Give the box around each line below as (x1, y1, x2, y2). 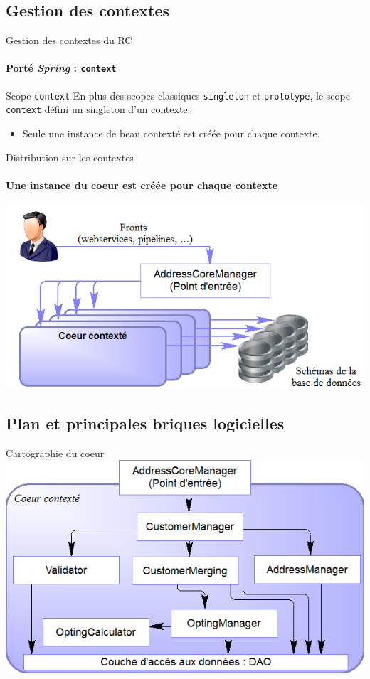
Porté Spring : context (6, 60, 117, 75)
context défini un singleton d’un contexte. (6, 102, 191, 117)
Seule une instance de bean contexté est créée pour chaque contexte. (22, 125, 320, 140)
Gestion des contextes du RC (6, 33, 132, 48)
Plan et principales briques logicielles (6, 412, 285, 434)
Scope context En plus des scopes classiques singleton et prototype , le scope (6, 87, 350, 102)
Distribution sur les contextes (6, 149, 134, 164)
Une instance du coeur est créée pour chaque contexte (6, 177, 278, 192)
